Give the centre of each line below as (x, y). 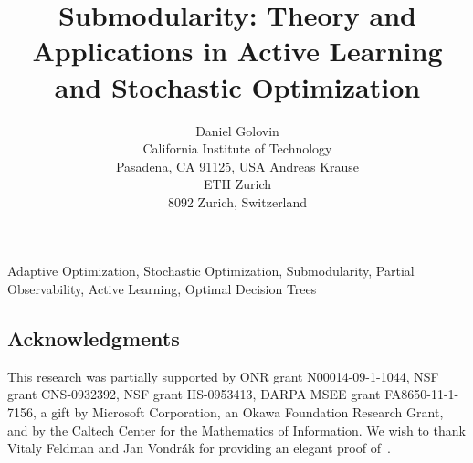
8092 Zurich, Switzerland (237, 201)
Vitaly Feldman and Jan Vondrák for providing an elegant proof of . (199, 448)
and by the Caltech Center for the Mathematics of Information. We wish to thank (236, 430)
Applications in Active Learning (237, 51)
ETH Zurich (237, 184)
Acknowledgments (94, 338)
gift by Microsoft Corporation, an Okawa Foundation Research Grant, (247, 412)
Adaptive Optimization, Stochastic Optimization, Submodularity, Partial (211, 271)
